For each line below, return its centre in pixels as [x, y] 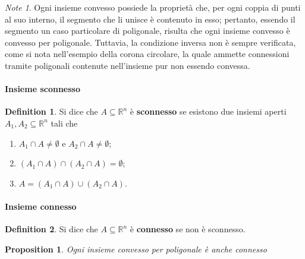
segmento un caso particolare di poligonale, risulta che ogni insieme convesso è [147, 31]
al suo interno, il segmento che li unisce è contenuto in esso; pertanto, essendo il [150, 19]
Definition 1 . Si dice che [51, 111]
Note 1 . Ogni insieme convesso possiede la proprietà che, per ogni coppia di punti [153, 7]
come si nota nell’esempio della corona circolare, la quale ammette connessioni [147, 54]
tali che [64, 123]
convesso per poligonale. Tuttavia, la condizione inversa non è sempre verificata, [150, 42]
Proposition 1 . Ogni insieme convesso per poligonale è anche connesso [136, 249]
